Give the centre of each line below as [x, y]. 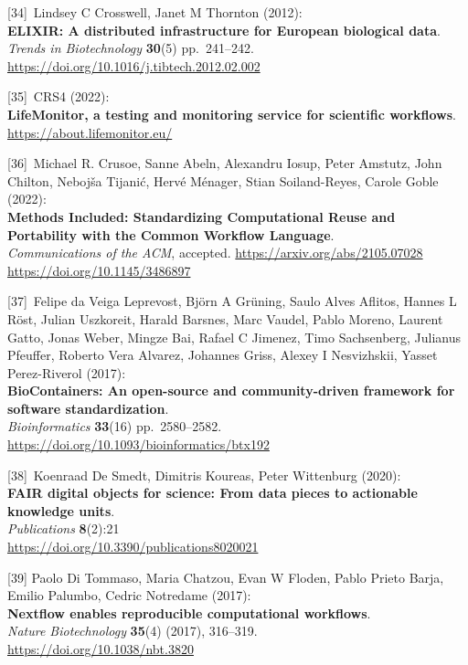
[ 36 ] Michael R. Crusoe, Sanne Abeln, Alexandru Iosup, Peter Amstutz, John [225, 163]
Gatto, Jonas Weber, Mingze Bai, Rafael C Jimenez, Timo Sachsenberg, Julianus [234, 337]
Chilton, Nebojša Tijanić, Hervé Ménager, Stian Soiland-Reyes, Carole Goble [223, 180]
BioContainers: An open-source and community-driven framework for [231, 391]
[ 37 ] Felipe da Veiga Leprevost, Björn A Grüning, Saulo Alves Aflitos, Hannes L [232, 301]
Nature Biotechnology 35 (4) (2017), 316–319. [133, 631]
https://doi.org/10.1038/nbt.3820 [101, 649]
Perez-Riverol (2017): [67, 372]
